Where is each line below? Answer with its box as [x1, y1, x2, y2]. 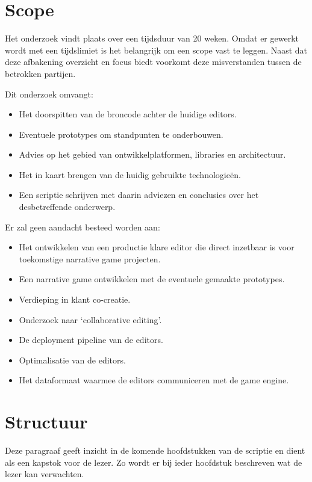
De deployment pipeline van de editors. [19, 333, 163, 346]
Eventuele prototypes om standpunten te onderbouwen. [19, 128, 223, 140]
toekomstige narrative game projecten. [19, 252, 161, 265]
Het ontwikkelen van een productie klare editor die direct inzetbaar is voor [19, 241, 295, 253]
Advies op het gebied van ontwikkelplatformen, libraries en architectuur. [19, 148, 286, 161]
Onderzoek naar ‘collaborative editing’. [19, 313, 162, 326]
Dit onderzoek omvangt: [5, 87, 93, 100]
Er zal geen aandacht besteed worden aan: [5, 220, 160, 233]
